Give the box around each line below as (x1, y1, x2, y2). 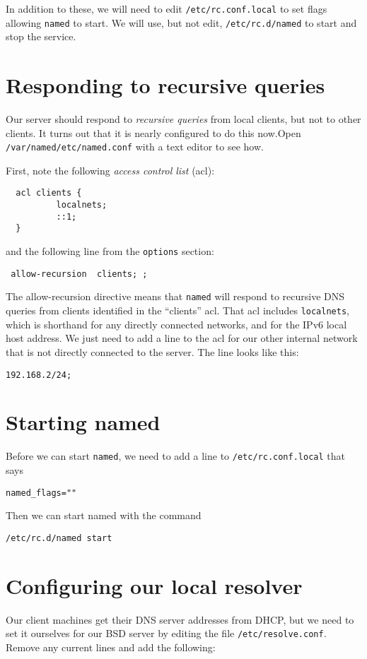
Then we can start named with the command (6, 508, 202, 523)
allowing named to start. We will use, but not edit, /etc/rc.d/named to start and (6, 15, 357, 30)
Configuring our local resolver (6, 571, 303, 600)
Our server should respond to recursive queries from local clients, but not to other (6, 112, 361, 126)
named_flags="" (6, 487, 77, 498)
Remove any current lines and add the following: (6, 639, 216, 654)
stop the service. (6, 29, 76, 44)
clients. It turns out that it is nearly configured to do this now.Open (6, 125, 301, 140)
